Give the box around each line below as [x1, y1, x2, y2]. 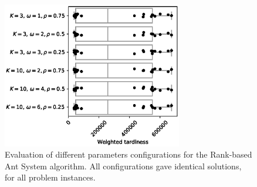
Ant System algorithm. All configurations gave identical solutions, [5, 159, 242, 172]
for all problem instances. [5, 171, 96, 183]
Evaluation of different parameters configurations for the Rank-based [5, 148, 252, 161]
